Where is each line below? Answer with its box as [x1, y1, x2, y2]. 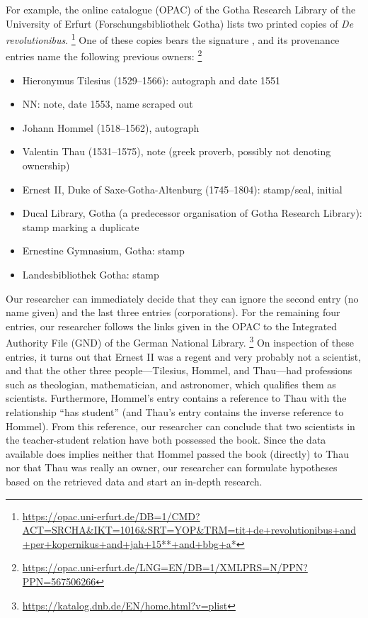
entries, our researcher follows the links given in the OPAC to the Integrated [6, 318, 338, 333]
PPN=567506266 [22, 573, 96, 588]
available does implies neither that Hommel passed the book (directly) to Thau [6, 446, 349, 461]
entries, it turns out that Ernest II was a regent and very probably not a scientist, [6, 349, 362, 364]
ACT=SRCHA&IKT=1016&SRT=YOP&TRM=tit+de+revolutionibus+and [22, 522, 356, 537]
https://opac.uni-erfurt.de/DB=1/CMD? [22, 508, 200, 523]
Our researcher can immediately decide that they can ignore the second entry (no [6, 291, 359, 305]
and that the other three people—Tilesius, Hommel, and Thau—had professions [6, 363, 352, 378]
